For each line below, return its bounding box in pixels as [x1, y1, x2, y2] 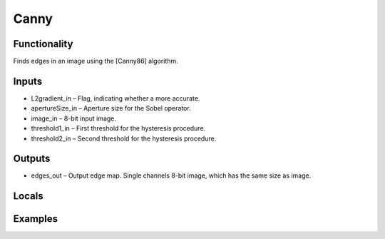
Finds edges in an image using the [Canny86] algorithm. [13, 57, 178, 66]
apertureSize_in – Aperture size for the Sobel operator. [31, 104, 192, 113]
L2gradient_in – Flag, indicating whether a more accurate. [31, 93, 200, 103]
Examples [13, 213, 58, 225]
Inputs [13, 75, 43, 87]
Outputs [13, 153, 51, 165]
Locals [13, 190, 43, 203]
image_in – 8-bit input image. [31, 114, 117, 123]
